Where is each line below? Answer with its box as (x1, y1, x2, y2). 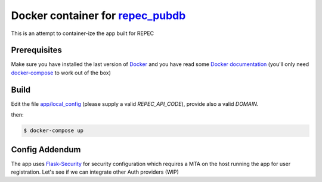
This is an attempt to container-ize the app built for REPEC (11, 30, 154, 37)
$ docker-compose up (23, 127, 83, 134)
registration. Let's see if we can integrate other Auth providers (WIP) (11, 168, 179, 175)
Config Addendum (11, 145, 81, 155)
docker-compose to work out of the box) (11, 69, 112, 76)
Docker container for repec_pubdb (11, 9, 186, 22)
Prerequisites (11, 45, 62, 55)
